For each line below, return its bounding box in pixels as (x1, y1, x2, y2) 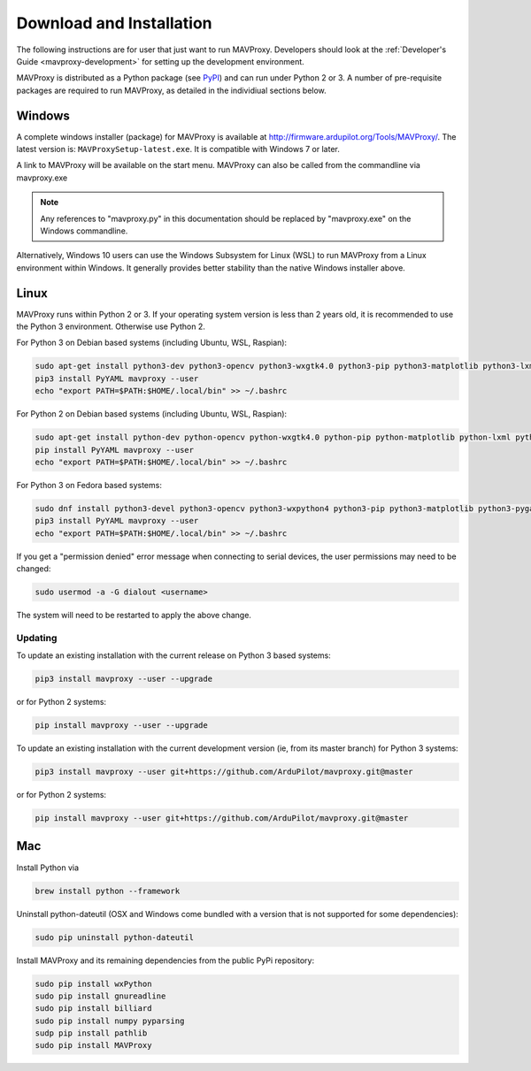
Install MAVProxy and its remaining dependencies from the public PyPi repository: (16, 955, 315, 966)
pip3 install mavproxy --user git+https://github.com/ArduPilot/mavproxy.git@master (35, 767, 413, 777)
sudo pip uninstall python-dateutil (35, 932, 195, 942)
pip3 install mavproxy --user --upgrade (35, 674, 212, 685)
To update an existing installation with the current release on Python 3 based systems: (16, 650, 331, 661)
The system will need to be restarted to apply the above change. (16, 610, 252, 621)
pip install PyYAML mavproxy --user (35, 445, 195, 455)
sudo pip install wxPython (35, 978, 152, 989)
